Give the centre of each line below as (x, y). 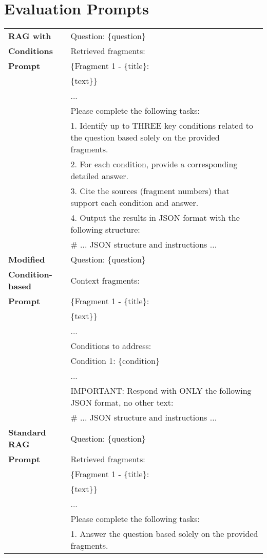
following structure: (105, 230)
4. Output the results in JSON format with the (155, 218)
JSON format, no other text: (122, 403)
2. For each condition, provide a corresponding (154, 164)
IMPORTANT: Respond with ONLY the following (161, 391)
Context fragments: (105, 280)
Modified (27, 259)
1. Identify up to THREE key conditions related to (162, 126)
